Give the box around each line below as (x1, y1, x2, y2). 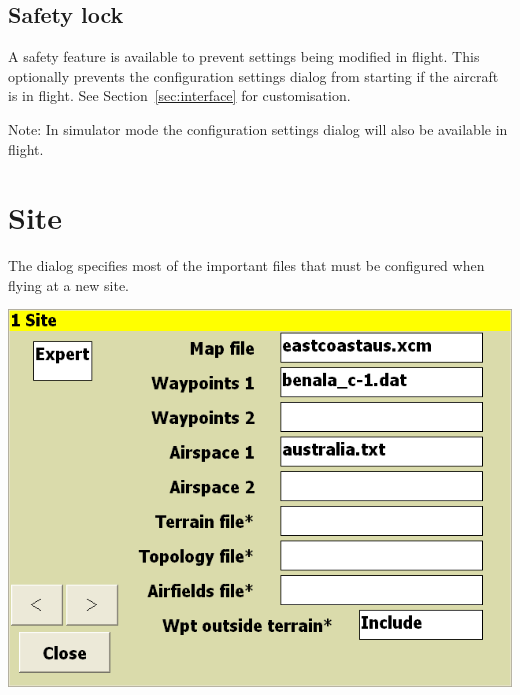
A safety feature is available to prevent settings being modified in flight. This (8, 46, 480, 67)
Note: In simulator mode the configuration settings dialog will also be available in (8, 118, 508, 139)
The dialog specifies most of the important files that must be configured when (8, 255, 485, 276)
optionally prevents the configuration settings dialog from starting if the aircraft (8, 65, 499, 86)
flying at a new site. (8, 274, 130, 295)
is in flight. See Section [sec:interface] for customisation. (8, 85, 351, 106)
